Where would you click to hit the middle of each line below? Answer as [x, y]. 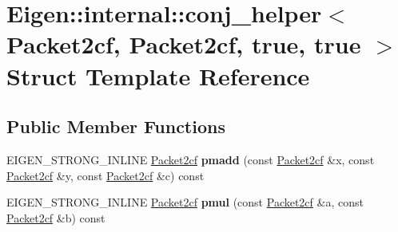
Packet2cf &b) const [56, 217]
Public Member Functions [116, 126]
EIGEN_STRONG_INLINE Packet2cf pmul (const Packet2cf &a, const [185, 202]
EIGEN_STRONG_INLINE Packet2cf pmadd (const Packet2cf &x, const [191, 159]
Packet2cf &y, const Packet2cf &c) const [105, 175]
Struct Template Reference [158, 75]
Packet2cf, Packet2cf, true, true [184, 44]
